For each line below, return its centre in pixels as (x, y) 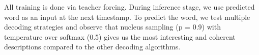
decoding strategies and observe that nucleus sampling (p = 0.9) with (112, 27)
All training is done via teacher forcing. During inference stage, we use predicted (129, 7)
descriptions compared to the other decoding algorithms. (92, 47)
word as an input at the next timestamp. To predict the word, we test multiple (127, 17)
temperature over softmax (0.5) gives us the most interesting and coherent (120, 36)
